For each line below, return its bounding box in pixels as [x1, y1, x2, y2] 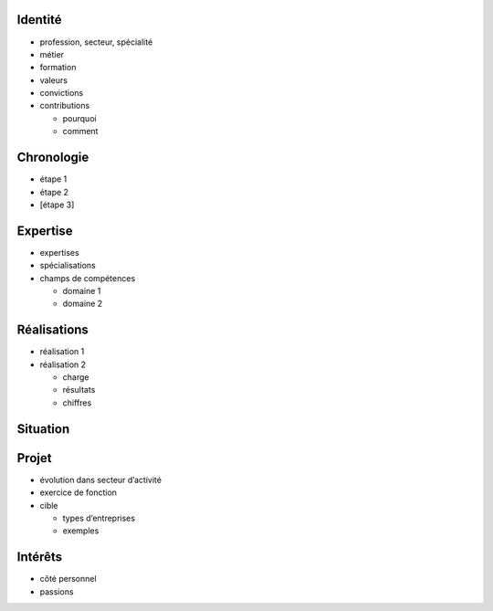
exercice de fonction [39, 487, 118, 498]
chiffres [62, 397, 92, 408]
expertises [39, 247, 79, 258]
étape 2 [39, 186, 68, 197]
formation [39, 62, 77, 73]
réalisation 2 [39, 359, 87, 370]
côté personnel [39, 574, 97, 585]
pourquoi [62, 112, 97, 123]
